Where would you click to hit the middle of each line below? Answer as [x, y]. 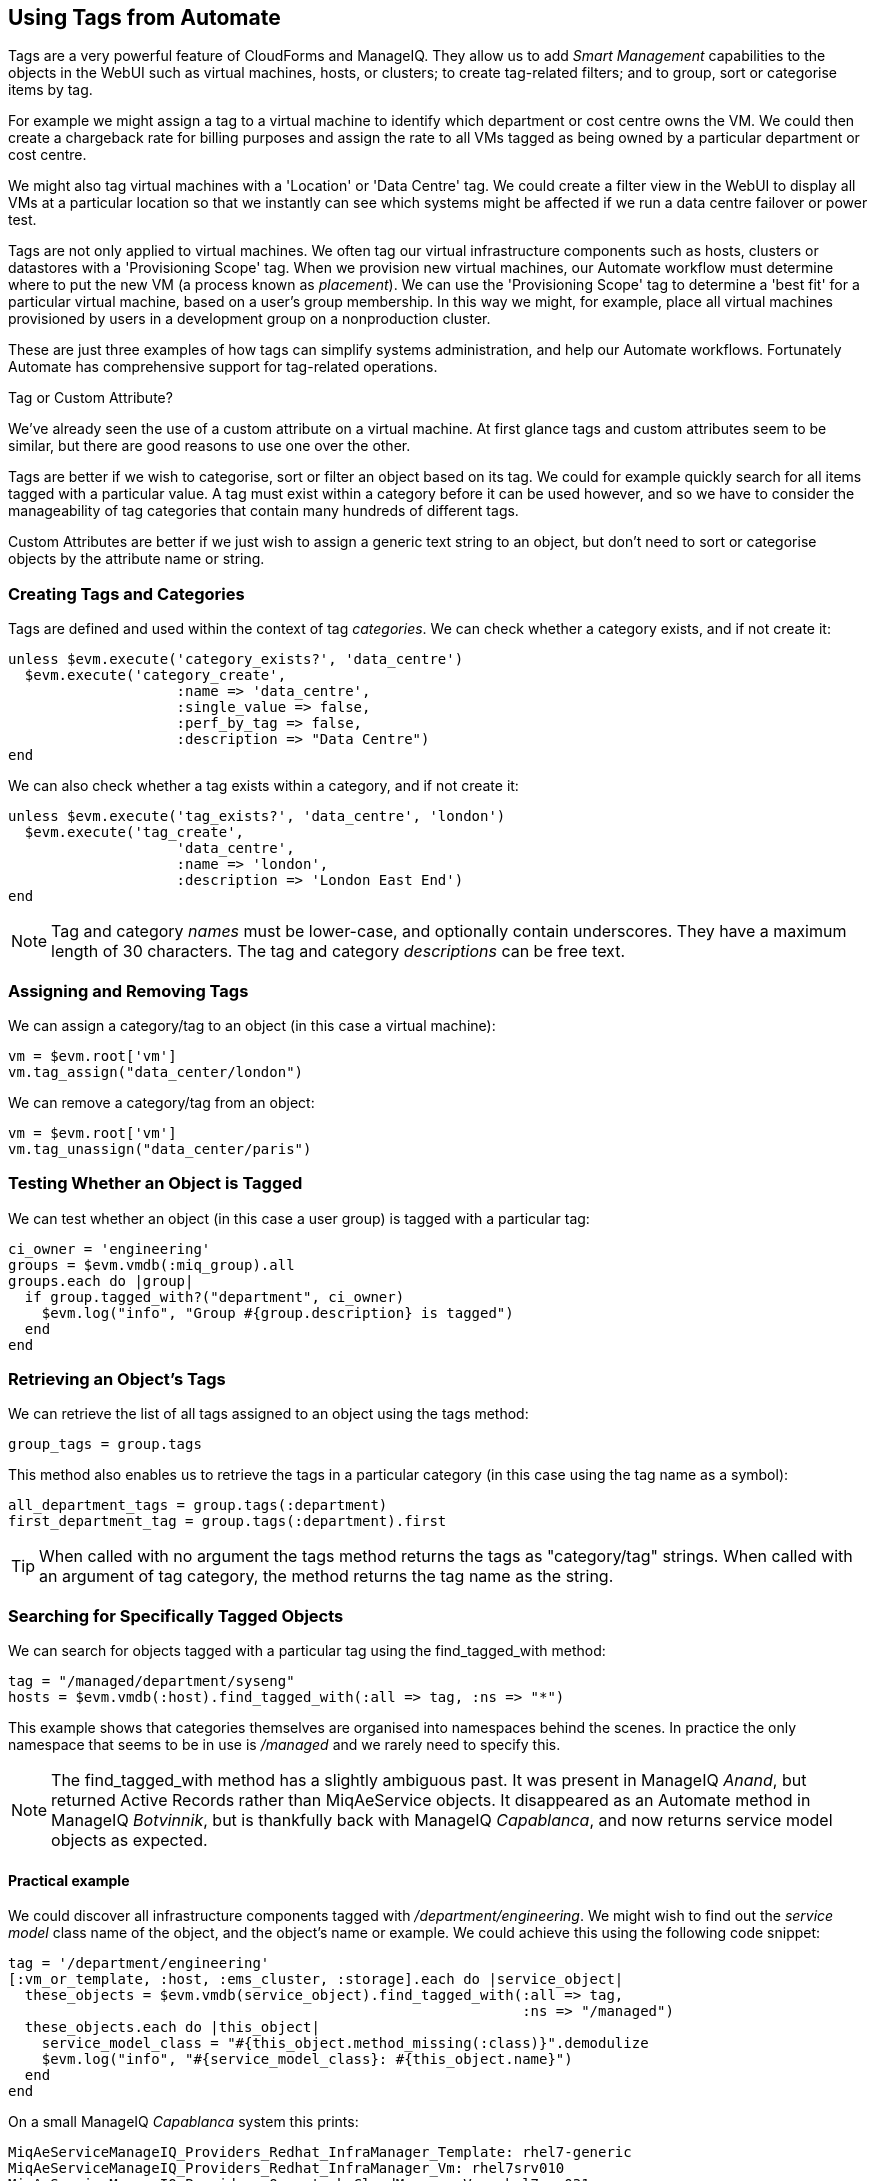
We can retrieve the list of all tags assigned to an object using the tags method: [268, 1414]
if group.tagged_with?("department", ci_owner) [214, 1296]
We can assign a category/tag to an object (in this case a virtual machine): [252, 1025]
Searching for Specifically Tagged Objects [176, 1615]
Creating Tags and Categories [126, 593]
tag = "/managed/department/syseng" [151, 1681]
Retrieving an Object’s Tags [117, 1379]
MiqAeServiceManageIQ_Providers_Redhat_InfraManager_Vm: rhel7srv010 [286, 2168]
